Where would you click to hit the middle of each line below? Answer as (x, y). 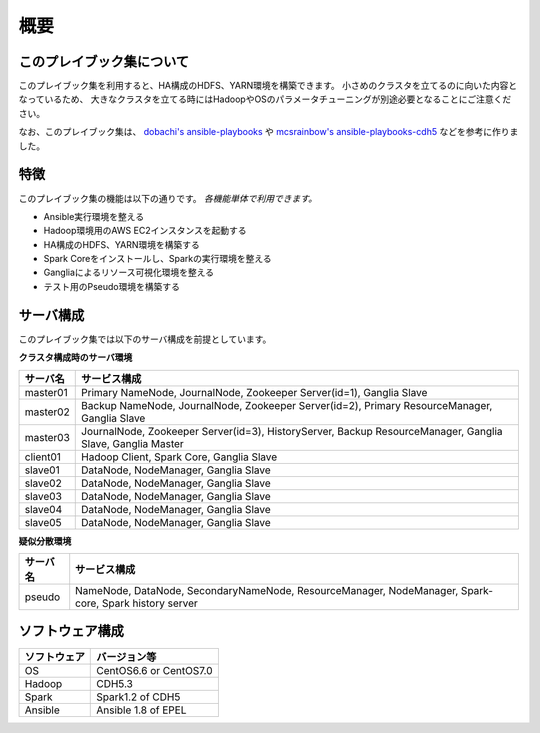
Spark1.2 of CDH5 (138, 697)
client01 (43, 457)
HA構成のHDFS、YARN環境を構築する (121, 244)
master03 (47, 437)
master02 (47, 412)
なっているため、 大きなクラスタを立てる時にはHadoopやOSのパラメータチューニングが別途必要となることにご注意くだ (265, 99)
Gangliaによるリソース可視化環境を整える (129, 272)
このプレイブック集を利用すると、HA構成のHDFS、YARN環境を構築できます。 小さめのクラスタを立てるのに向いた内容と (268, 86)
